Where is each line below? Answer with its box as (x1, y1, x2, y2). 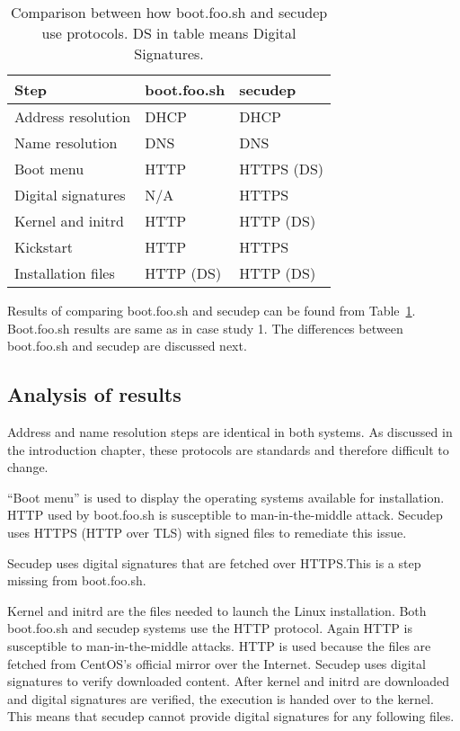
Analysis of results (7, 380, 181, 408)
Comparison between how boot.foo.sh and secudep (10, 2, 328, 22)
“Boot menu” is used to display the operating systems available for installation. (7, 487, 445, 506)
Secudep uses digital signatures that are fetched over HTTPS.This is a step (7, 553, 421, 572)
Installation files (14, 263, 115, 283)
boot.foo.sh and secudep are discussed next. (7, 336, 247, 355)
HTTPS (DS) (239, 158, 324, 179)
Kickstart (14, 236, 74, 257)
